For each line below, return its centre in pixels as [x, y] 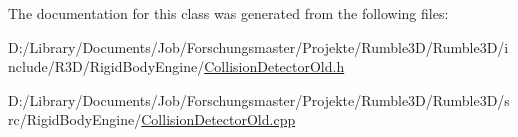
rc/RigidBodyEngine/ [75, 119]
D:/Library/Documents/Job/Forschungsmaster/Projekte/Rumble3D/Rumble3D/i [258, 46]
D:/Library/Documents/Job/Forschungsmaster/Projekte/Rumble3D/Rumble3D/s [259, 99]
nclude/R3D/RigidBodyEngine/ [106, 66]
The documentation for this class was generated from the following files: [228, 13]
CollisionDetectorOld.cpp [218, 119]
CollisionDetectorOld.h [274, 66]
